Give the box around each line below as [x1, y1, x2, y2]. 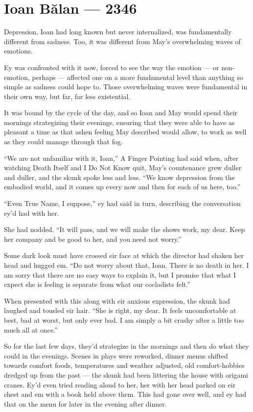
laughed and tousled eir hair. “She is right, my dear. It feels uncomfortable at [4, 305, 236, 315]
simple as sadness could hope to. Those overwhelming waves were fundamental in [4, 81, 248, 92]
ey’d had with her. [4, 207, 59, 218]
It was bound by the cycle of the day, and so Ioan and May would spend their [4, 107, 238, 118]
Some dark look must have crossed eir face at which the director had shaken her [4, 250, 244, 260]
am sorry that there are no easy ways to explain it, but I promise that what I [4, 269, 236, 280]
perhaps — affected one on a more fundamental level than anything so [32, 72, 243, 82]
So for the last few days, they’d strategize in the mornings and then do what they [4, 341, 249, 351]
